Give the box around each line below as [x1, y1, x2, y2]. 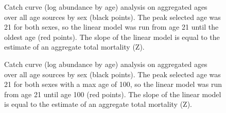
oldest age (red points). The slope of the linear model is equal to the [4, 31, 220, 42]
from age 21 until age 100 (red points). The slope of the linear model [4, 88, 221, 99]
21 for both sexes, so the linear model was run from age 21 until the [4, 21, 219, 32]
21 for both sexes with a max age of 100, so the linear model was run [4, 79, 222, 89]
